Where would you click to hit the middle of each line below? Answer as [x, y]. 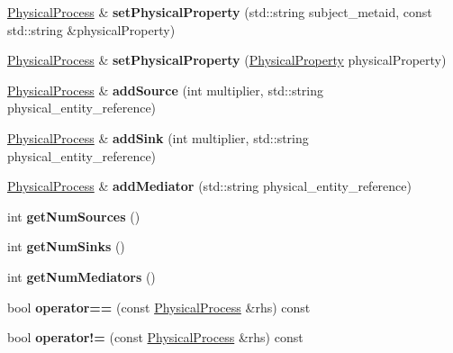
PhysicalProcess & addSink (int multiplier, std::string [158, 137]
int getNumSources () [74, 216]
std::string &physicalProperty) [91, 29]
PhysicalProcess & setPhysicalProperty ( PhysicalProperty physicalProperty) [227, 60]
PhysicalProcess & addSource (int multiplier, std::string [166, 90]
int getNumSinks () [66, 246]
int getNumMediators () [82, 276]
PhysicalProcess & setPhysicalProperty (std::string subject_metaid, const [220, 12]
